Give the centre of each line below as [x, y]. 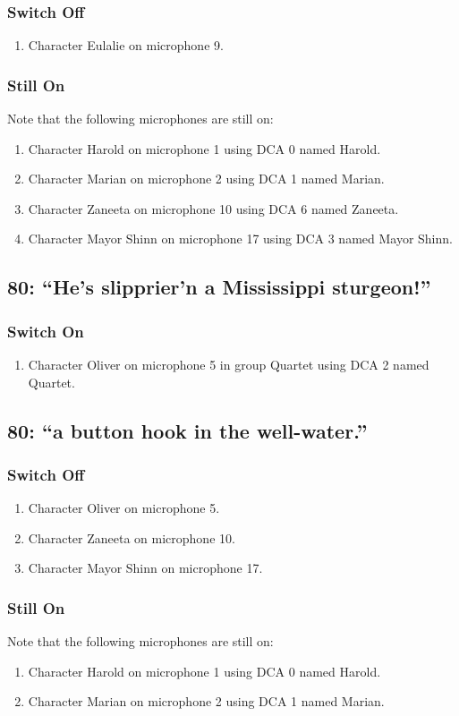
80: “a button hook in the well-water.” [187, 430]
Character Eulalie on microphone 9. [126, 45]
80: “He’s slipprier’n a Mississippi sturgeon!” [219, 287]
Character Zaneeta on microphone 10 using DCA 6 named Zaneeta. [213, 208]
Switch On [46, 331]
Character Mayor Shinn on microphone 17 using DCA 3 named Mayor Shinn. [240, 239]
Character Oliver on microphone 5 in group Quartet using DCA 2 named [229, 364]
